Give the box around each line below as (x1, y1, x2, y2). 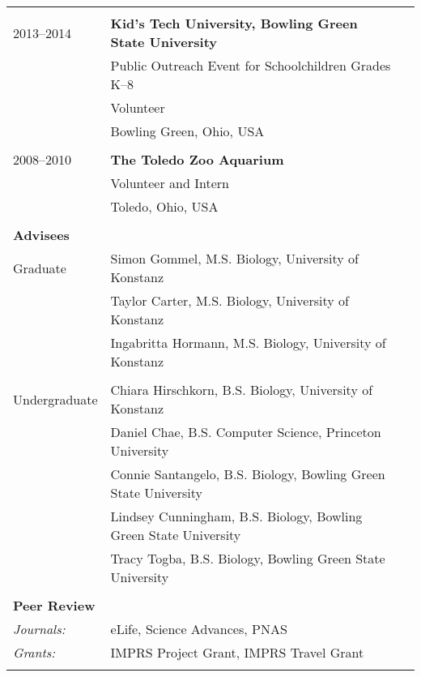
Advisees (13, 225, 70, 244)
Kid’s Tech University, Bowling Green (110, 14, 358, 32)
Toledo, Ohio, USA (110, 197, 219, 216)
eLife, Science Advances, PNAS (110, 619, 287, 638)
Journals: (13, 619, 66, 638)
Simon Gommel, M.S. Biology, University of (110, 249, 359, 268)
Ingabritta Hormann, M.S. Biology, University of (110, 333, 386, 352)
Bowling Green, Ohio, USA (110, 122, 265, 140)
